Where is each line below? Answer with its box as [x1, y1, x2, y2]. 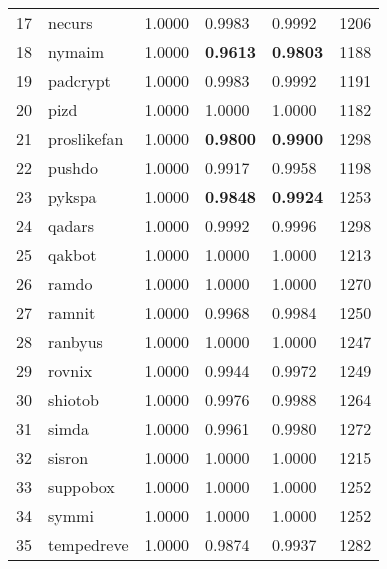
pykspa [48, 185, 97, 208]
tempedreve [48, 533, 129, 556]
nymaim [48, 40, 105, 63]
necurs [48, 11, 93, 34]
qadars [48, 214, 94, 237]
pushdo [48, 156, 98, 179]
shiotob [48, 388, 99, 411]
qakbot [48, 243, 97, 266]
